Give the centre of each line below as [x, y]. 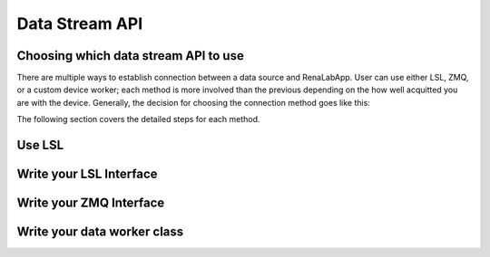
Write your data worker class [100, 232]
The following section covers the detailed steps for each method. [138, 119]
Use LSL [40, 145]
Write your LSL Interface [87, 174]
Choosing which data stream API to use [130, 56]
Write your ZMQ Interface [91, 203]
